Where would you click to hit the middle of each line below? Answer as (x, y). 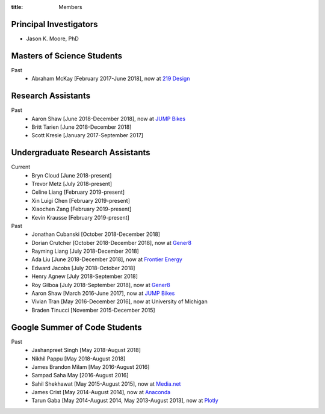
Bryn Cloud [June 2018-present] (72, 175)
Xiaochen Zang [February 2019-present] (82, 209)
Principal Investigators (54, 24)
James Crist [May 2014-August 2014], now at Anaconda (101, 392)
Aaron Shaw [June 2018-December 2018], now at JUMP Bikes (109, 119)
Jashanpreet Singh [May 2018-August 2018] (86, 350)
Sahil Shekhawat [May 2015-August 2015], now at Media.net (106, 384)
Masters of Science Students (67, 56)
